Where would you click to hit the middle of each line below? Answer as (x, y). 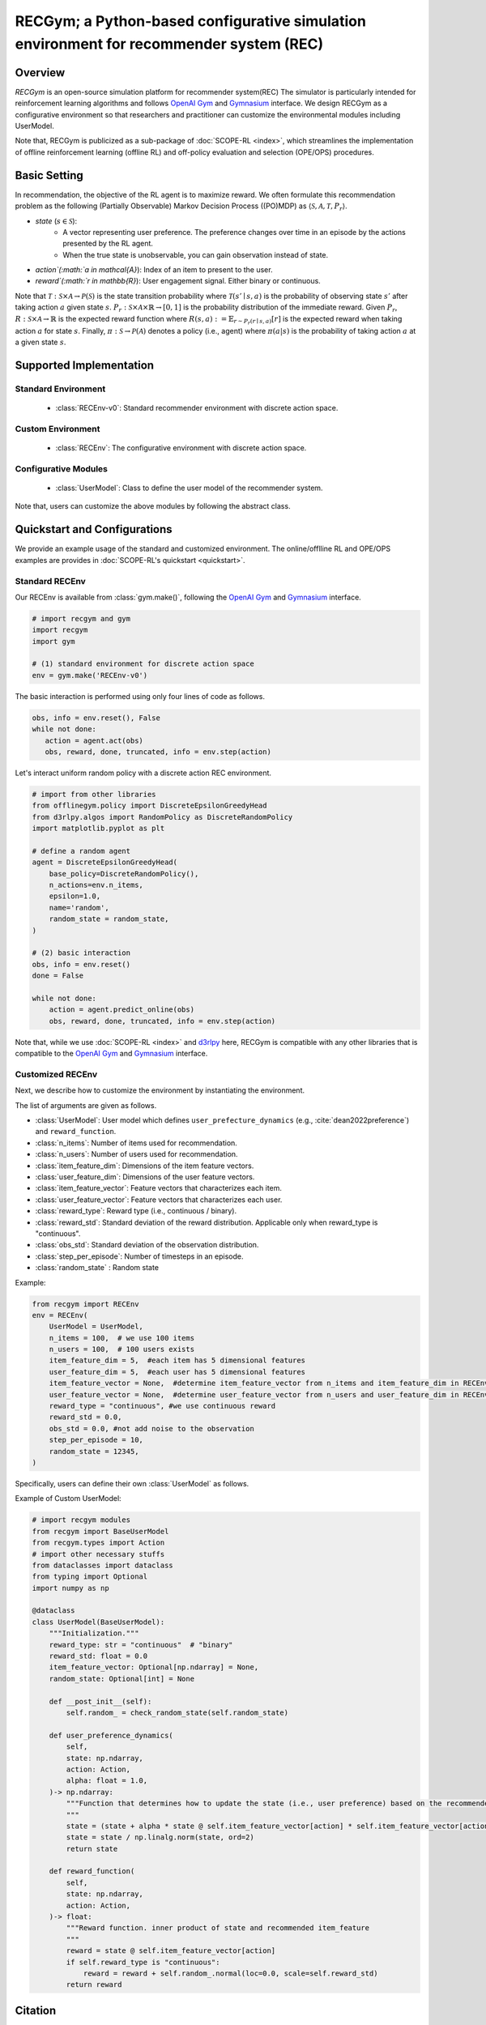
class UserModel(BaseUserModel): (98, 1622)
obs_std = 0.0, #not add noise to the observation (151, 1428)
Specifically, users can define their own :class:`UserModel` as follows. (132, 1483)
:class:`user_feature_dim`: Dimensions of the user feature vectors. (145, 1177)
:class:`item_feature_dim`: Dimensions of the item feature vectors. (145, 1166)
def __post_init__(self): (100, 1701)
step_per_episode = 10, (96, 1440)
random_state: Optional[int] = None (122, 1678)
